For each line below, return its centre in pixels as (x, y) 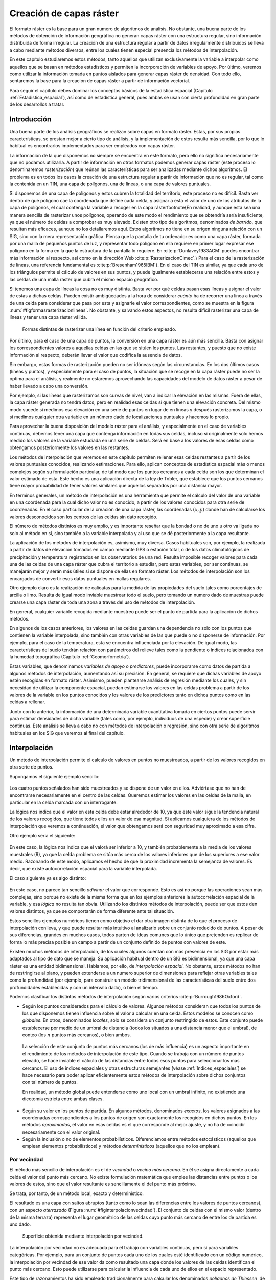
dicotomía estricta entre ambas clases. (63, 1099)
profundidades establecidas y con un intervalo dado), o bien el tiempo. (84, 987)
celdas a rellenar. (27, 702)
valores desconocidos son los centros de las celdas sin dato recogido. (84, 517)
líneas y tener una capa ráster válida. (48, 317)
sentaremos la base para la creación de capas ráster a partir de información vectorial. (100, 81)
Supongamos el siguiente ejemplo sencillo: (54, 776)
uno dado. (20, 1224)
